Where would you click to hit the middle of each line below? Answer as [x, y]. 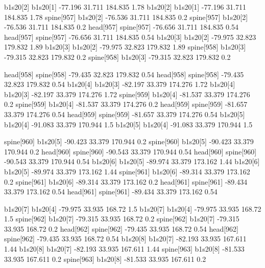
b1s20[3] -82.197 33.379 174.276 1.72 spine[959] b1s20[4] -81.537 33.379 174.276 [127, 94]
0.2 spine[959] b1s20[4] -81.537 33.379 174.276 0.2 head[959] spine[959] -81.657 [126, 104]
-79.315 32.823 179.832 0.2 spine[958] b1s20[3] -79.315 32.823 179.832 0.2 [117, 57]
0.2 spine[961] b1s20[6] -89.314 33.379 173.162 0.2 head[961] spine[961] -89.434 [126, 181]
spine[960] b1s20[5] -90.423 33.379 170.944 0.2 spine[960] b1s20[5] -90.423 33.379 [129, 141]
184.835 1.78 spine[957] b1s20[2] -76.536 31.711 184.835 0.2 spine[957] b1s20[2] [126, 17]
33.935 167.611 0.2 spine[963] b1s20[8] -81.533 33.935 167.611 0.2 [105, 259]
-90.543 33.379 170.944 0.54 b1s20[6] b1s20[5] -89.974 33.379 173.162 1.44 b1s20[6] [132, 161]
